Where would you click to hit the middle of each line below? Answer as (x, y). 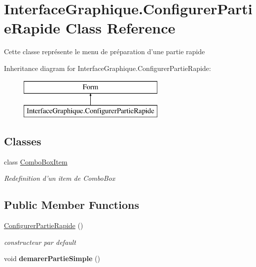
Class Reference (120, 28)
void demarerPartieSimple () (52, 258)
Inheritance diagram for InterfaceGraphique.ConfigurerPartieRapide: (108, 68)
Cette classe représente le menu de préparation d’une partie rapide (105, 51)
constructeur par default (40, 242)
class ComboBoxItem (36, 161)
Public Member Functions (72, 205)
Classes (23, 141)
